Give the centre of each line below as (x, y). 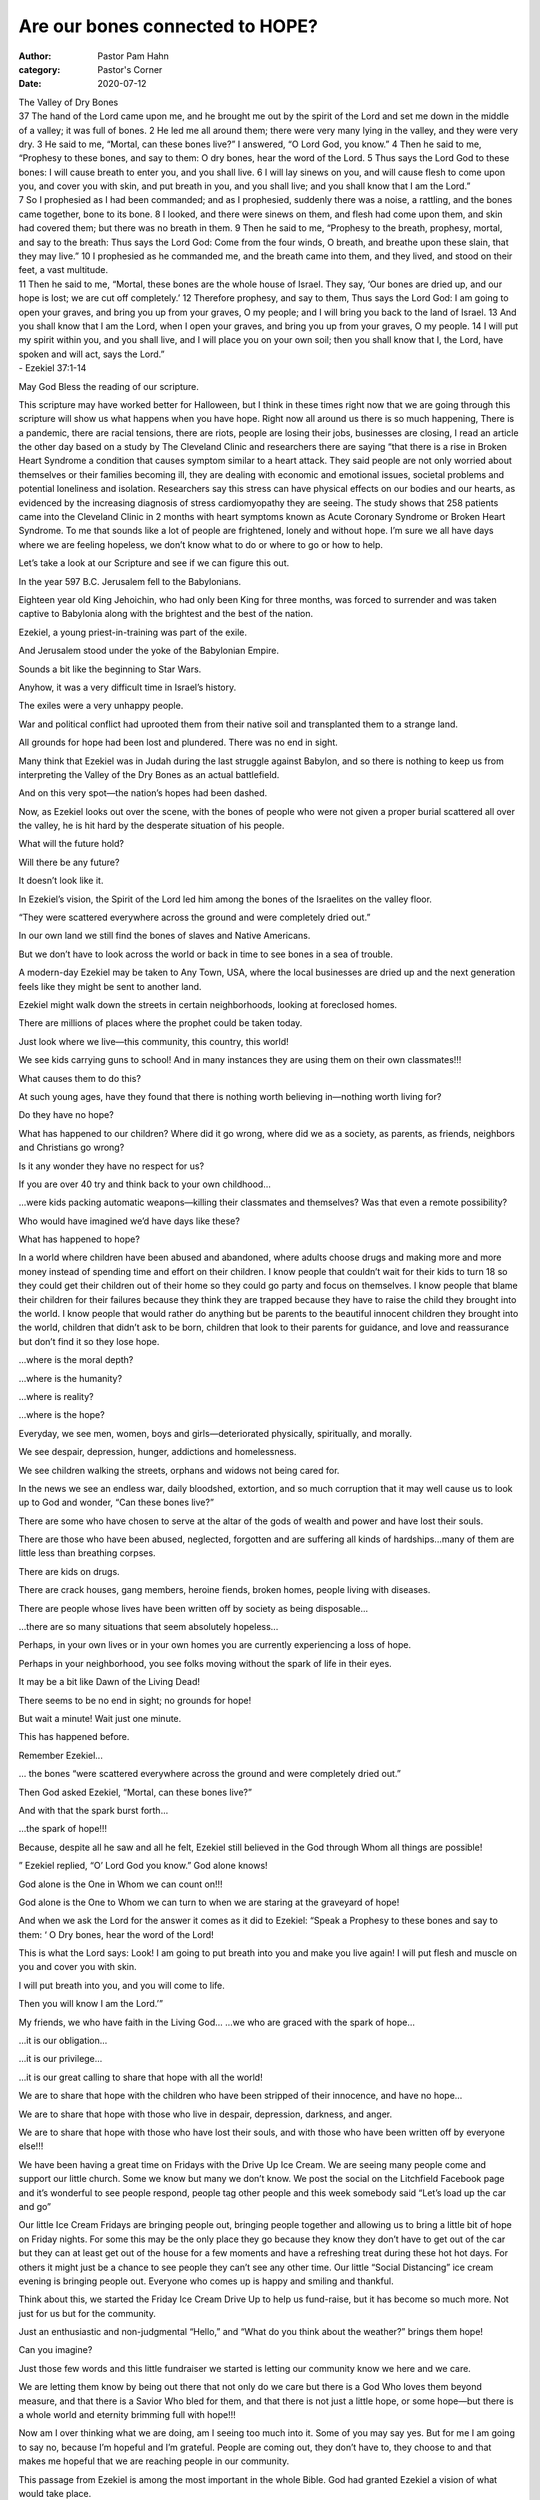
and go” (35, 2206)
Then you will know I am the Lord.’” (91, 2004)
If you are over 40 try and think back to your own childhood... (145, 1184)
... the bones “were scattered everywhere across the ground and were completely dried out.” (210, 1774)
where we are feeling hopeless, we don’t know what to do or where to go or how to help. (201, 544)
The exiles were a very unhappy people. (101, 706)
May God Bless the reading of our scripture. (109, 386)
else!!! (31, 2146)
